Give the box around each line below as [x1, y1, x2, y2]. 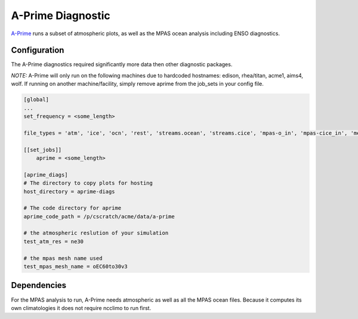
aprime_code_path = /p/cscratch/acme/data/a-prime [23, 213, 175, 220]
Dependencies [11, 280, 67, 290]
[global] [23, 96, 50, 103]
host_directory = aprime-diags [23, 188, 116, 195]
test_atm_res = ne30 [23, 238, 84, 244]
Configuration [11, 45, 64, 55]
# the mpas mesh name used [23, 255, 103, 262]
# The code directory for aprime [23, 205, 122, 212]
